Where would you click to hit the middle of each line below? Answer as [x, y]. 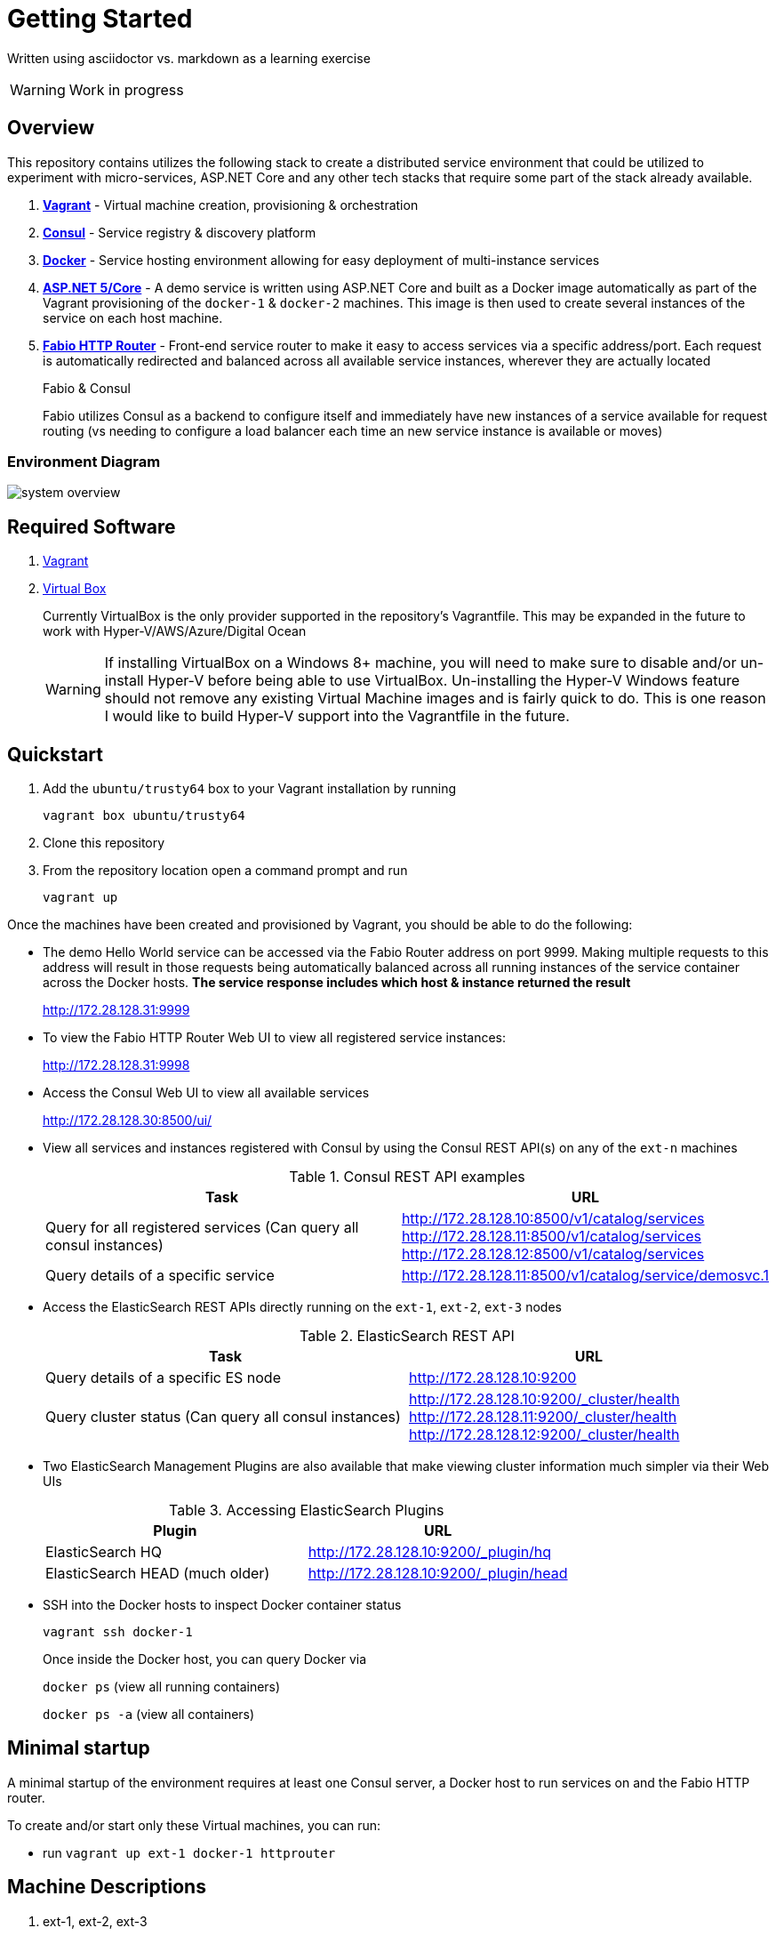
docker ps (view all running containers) [162, 1687]
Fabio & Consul [87, 388]
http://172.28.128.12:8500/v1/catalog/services [553, 1254]
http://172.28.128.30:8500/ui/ [128, 1121]
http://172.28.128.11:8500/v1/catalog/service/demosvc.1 [585, 1276]
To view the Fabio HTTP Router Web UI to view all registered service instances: [275, 1038]
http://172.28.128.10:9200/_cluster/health [544, 1399]
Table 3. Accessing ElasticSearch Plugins [307, 1510]
